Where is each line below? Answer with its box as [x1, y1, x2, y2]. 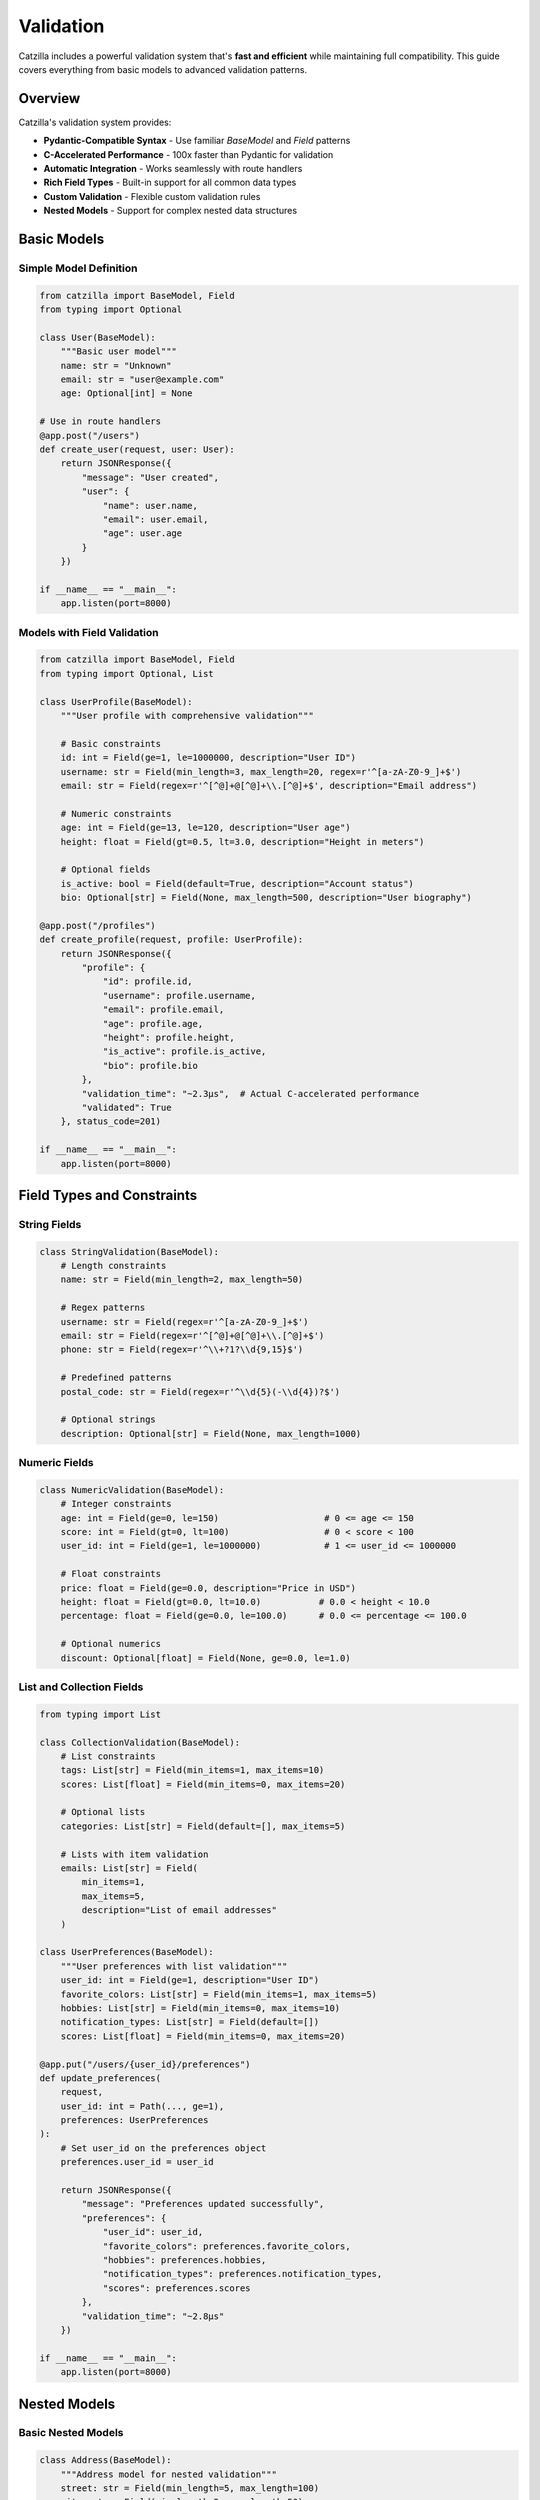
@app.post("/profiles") [39, 920, 157, 931]
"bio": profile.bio [102, 1060, 199, 1071]
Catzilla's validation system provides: [18, 116, 172, 128]
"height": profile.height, [102, 1032, 235, 1044]
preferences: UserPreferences [60, 2115, 209, 2126]
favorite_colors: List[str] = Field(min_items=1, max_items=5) [60, 1988, 378, 2000]
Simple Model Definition [18, 261, 138, 275]
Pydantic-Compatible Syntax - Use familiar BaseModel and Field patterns [43, 135, 351, 147]
